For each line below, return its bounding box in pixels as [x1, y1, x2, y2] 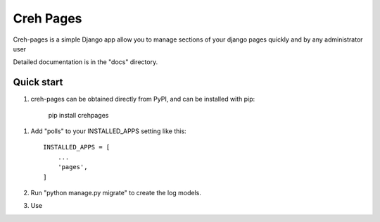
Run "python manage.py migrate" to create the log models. [30, 188, 202, 197]
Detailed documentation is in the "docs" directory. [13, 58, 158, 66]
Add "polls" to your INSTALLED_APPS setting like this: [30, 127, 186, 135]
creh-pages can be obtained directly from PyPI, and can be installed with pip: [30, 95, 255, 104]
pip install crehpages [48, 111, 109, 119]
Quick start [13, 76, 63, 88]
